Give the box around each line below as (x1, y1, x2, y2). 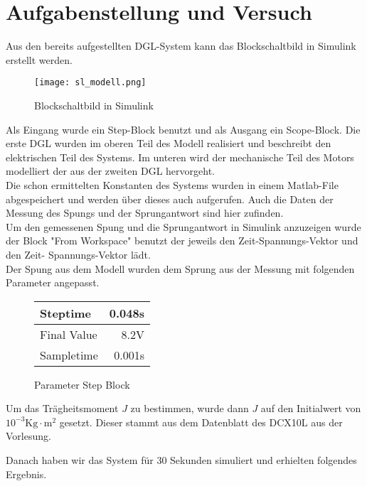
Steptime (40, 304, 92, 321)
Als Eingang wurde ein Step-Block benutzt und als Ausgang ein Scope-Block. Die (6, 121, 361, 136)
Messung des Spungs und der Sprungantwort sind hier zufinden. (6, 205, 284, 220)
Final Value (40, 325, 97, 342)
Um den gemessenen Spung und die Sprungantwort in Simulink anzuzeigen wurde (6, 219, 361, 234)
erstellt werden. (6, 52, 73, 67)
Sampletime (40, 346, 98, 363)
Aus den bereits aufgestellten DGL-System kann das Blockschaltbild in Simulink (6, 38, 356, 53)
